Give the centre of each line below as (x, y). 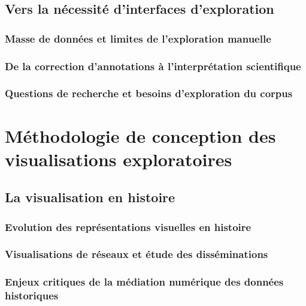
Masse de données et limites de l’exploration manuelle (138, 38)
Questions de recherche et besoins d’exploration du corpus (149, 93)
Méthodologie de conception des (140, 135)
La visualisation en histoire (90, 197)
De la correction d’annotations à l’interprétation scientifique (153, 66)
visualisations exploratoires (119, 159)
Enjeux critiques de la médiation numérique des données (144, 282)
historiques (32, 295)
